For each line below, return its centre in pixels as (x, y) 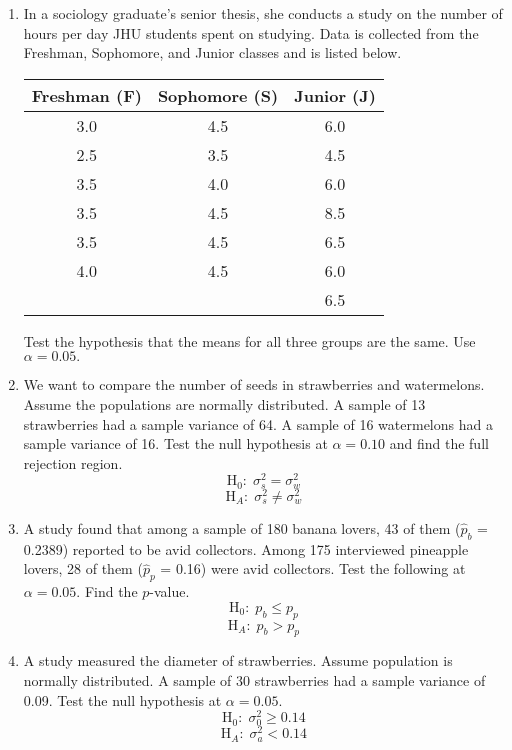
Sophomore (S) (218, 95)
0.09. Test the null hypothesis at (122, 699)
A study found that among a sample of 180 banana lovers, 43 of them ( (242, 527)
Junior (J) (335, 95)
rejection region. (73, 462)
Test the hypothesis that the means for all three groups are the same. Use (249, 340)
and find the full (439, 443)
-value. (169, 591)
